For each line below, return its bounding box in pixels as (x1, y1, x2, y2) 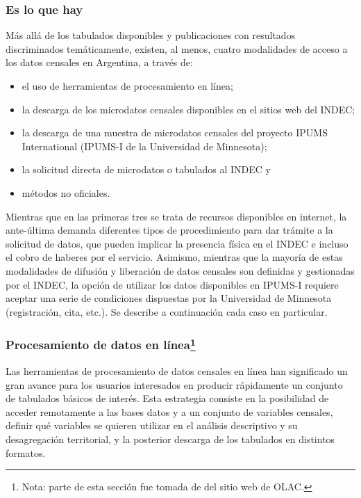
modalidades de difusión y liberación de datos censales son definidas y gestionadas (6, 263, 355, 278)
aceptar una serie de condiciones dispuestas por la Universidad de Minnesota (6, 291, 332, 305)
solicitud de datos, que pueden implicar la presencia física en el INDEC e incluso (6, 236, 349, 250)
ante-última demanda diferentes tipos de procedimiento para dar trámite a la (6, 223, 333, 237)
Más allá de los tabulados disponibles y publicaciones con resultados (6, 28, 296, 42)
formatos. (6, 445, 46, 460)
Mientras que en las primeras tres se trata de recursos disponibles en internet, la (6, 209, 347, 223)
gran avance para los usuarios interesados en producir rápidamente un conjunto (6, 377, 343, 392)
